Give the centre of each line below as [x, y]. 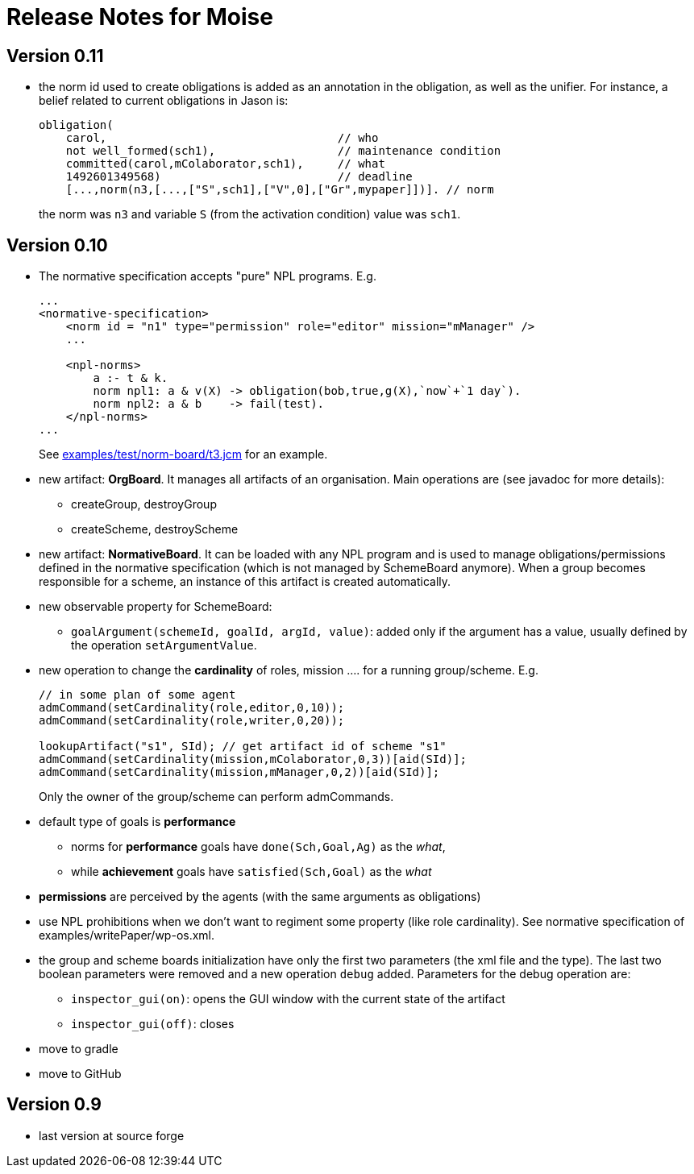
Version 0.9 [54, 1105]
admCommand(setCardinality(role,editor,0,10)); [192, 708]
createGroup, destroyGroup [144, 504]
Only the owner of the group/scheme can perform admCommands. [216, 797]
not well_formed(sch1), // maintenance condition [283, 151]
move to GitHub [80, 1074]
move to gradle [79, 1049]
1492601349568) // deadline [239, 177]
